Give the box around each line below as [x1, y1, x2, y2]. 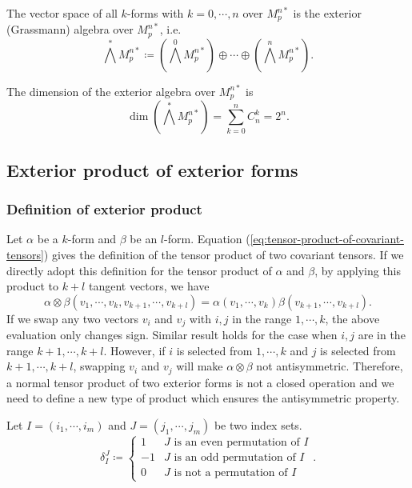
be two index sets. [214, 417, 302, 434]
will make [176, 358, 223, 374]
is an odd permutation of [174, 452, 296, 464]
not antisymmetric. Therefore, [256, 358, 403, 374]
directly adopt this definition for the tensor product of [6, 262, 272, 278]
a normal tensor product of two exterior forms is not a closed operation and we [6, 374, 394, 390]
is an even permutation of [174, 437, 300, 449]
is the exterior [293, 5, 362, 21]
